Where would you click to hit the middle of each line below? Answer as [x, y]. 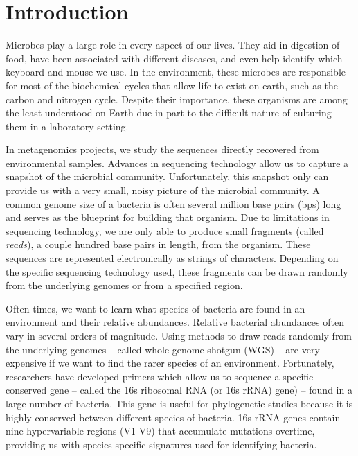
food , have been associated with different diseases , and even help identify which [174, 58]
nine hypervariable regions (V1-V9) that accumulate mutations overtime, [160, 431]
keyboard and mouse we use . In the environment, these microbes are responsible [176, 72]
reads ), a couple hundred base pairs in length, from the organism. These [158, 244]
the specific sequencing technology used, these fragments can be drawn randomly [177, 271]
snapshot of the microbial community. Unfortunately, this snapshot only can [167, 176]
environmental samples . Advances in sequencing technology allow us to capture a [177, 163]
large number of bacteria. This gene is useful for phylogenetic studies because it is [179, 403]
